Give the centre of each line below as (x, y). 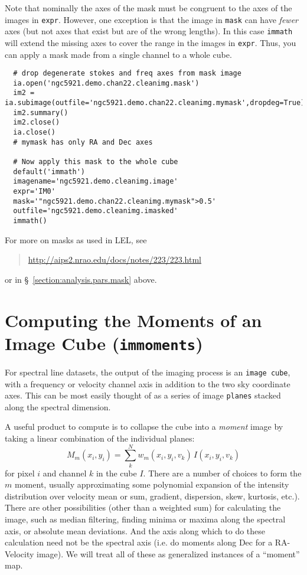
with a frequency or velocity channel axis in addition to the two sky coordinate (148, 383)
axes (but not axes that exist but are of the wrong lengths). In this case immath (149, 31)
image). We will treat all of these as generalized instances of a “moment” (168, 553)
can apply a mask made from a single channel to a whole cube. (118, 54)
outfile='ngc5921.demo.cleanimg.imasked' (96, 211)
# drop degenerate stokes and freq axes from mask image (127, 73)
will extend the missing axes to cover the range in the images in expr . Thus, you (151, 42)
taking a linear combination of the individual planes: (100, 438)
